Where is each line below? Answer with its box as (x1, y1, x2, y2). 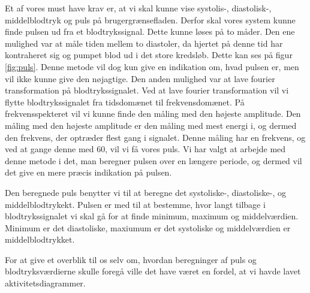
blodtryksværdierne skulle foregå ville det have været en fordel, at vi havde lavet (5, 265, 301, 277)
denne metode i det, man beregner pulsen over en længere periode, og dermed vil (5, 154, 302, 167)
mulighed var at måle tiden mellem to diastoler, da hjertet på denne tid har (5, 37, 283, 49)
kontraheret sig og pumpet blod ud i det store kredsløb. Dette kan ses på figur (5, 49, 293, 61)
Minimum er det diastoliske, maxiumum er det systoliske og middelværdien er (5, 221, 291, 234)
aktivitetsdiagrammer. (5, 277, 86, 289)
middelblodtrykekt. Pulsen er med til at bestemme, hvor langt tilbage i (5, 198, 266, 210)
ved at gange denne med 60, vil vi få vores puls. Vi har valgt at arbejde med (5, 143, 286, 155)
